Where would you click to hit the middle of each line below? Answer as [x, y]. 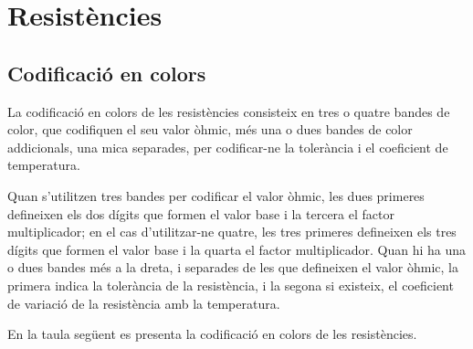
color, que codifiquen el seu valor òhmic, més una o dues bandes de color [210, 129]
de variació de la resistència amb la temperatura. [144, 303]
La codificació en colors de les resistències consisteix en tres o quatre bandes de [229, 111]
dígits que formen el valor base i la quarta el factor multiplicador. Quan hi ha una [237, 249]
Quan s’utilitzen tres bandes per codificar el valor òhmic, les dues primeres [216, 195]
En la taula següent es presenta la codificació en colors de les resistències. [212, 334]
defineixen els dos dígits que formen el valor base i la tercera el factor [201, 213]
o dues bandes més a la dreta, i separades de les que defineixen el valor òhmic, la [233, 267]
